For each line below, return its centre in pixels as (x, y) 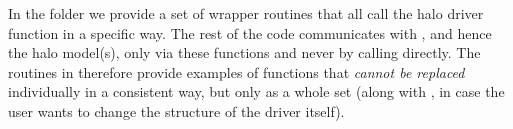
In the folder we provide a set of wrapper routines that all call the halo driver (246, 13)
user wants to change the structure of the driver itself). (176, 110)
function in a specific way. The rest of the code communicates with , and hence (250, 32)
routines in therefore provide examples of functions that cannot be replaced (236, 71)
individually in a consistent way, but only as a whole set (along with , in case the (256, 91)
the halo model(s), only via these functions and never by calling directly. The (244, 52)
